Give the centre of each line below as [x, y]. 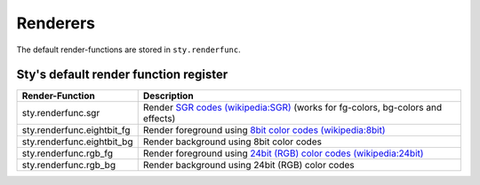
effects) [159, 119]
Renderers [56, 23]
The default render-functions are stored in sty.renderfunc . [129, 50]
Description [168, 96]
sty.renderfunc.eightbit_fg [76, 130]
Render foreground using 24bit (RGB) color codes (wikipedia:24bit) [283, 153]
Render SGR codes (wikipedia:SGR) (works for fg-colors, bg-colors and [292, 108]
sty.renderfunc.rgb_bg [68, 166]
